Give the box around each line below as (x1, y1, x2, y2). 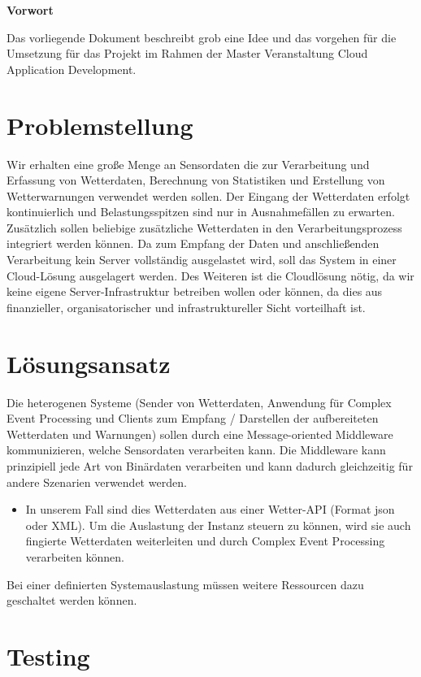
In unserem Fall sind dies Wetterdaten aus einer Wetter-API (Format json (25, 501, 395, 518)
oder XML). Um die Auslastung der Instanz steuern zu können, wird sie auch (25, 516, 411, 533)
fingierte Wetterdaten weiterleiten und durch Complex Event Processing (25, 532, 385, 549)
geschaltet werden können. (7, 592, 137, 609)
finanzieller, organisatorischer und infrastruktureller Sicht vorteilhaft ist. (7, 298, 366, 315)
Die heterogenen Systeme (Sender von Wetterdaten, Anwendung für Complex (7, 393, 392, 410)
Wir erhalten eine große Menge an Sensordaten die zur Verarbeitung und (7, 155, 370, 172)
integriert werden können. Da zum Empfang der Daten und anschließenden (7, 235, 380, 252)
